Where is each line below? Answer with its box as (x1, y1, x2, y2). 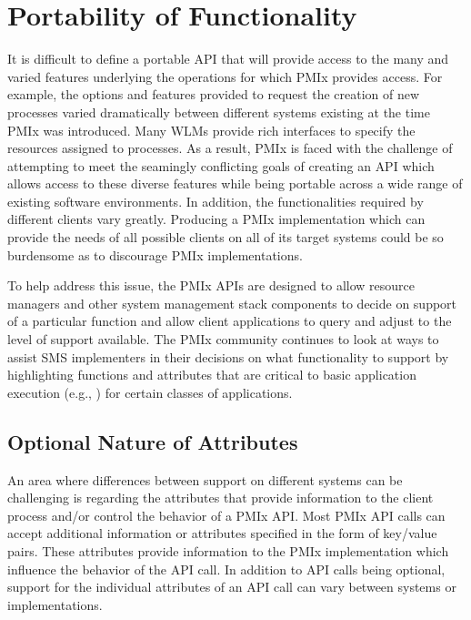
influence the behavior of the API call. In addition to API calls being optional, (7, 559, 446, 578)
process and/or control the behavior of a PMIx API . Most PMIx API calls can (7, 505, 446, 524)
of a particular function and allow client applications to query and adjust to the (7, 311, 452, 330)
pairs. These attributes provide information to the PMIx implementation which (7, 541, 449, 560)
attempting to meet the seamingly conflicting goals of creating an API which (7, 156, 435, 175)
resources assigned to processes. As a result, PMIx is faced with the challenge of (7, 138, 453, 158)
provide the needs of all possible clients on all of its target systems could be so (7, 228, 444, 247)
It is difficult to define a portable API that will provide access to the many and (7, 49, 449, 68)
